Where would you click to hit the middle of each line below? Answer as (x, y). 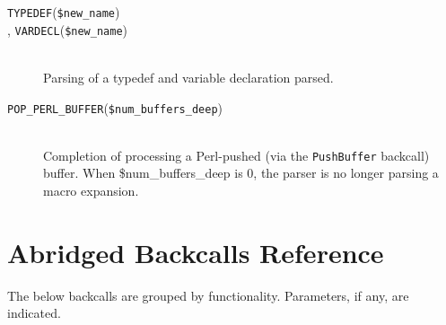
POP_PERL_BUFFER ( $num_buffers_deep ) (115, 107)
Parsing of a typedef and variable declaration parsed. (188, 77)
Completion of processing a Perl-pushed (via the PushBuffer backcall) (236, 155)
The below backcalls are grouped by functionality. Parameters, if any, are (208, 295)
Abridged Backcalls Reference (196, 252)
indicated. (34, 313)
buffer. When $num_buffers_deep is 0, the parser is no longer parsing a (241, 173)
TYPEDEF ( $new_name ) (64, 12)
